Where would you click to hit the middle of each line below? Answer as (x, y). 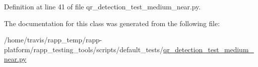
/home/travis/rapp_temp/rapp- (53, 40)
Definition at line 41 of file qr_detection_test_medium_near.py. (102, 6)
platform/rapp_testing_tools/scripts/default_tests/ (84, 49)
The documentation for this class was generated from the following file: (112, 23)
